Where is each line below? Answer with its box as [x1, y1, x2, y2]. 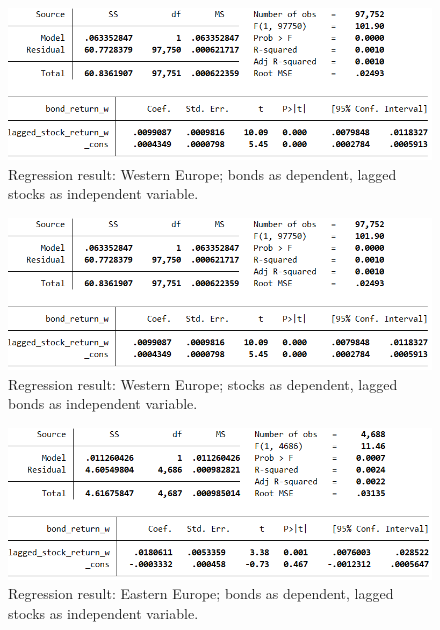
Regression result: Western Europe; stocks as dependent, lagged [8, 373, 398, 394]
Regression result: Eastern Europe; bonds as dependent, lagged [8, 583, 394, 604]
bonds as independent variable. [8, 393, 198, 414]
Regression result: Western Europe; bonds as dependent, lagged [8, 163, 397, 184]
